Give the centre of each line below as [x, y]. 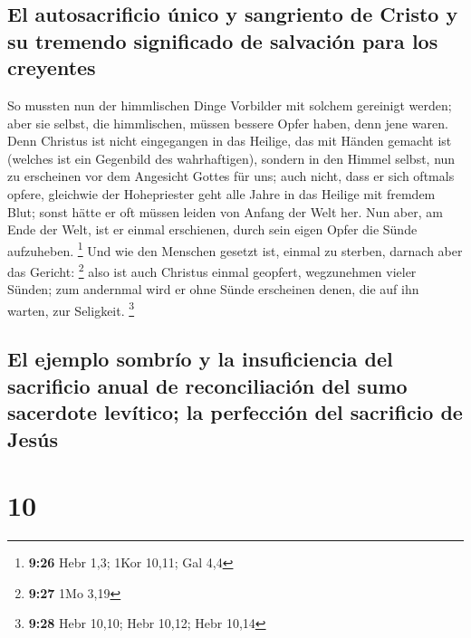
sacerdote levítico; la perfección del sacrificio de [235, 412]
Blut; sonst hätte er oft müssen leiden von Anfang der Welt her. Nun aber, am [225, 211]
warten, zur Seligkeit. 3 [71, 309]
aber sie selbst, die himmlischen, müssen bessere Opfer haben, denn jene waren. [228, 123]
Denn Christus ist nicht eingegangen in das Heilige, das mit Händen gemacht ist [230, 141]
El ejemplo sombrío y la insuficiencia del [200, 359]
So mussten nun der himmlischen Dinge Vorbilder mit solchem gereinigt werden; [230, 105]
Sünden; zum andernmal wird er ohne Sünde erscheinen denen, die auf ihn [213, 289]
